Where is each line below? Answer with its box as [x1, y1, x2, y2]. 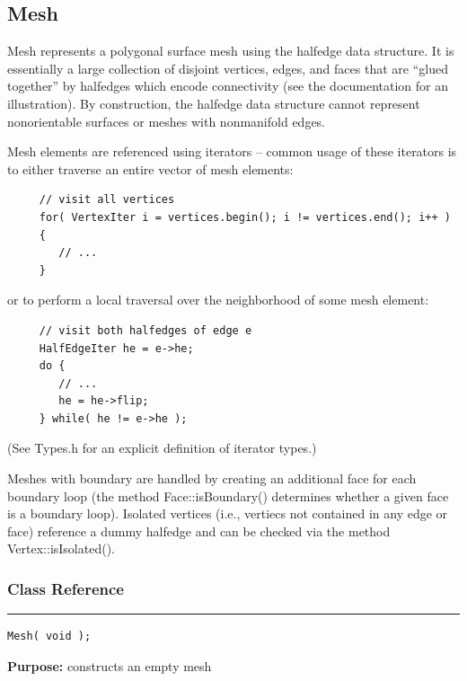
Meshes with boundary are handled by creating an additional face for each [7, 469, 417, 488]
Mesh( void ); [7, 630, 92, 643]
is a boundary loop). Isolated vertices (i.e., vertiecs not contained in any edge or [7, 504, 448, 523]
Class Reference [7, 577, 124, 599]
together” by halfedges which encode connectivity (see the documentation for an [7, 76, 448, 95]
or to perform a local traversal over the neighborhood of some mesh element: [7, 290, 429, 309]
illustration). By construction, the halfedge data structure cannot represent [7, 93, 420, 112]
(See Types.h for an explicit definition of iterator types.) [7, 438, 317, 457]
